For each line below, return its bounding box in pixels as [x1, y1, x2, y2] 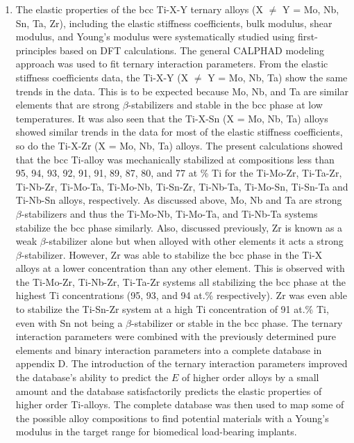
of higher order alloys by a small [182, 370, 319, 385]
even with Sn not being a [15, 315, 123, 330]
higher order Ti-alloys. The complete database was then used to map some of [15, 397, 344, 412]
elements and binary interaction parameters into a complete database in [15, 342, 322, 357]
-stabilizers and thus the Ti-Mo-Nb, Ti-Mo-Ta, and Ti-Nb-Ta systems [21, 206, 318, 220]
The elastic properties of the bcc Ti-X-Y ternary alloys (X [15, 2, 263, 16]
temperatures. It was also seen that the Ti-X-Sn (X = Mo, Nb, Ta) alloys [15, 111, 328, 125]
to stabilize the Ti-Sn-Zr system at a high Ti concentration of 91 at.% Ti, [15, 302, 329, 316]
